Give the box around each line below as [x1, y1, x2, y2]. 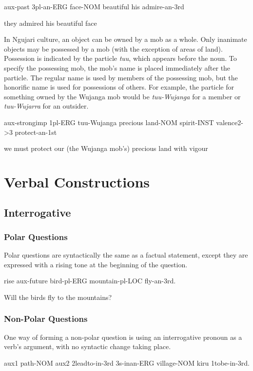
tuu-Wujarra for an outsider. [4, 101, 89, 111]
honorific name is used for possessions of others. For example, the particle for [4, 82, 234, 92]
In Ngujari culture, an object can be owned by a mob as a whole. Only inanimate [4, 34, 247, 44]
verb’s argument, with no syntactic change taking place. [4, 341, 171, 352]
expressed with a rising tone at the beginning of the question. [4, 259, 188, 269]
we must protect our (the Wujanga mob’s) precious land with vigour [4, 143, 208, 153]
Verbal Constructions [4, 171, 150, 191]
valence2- [216, 117, 243, 127]
